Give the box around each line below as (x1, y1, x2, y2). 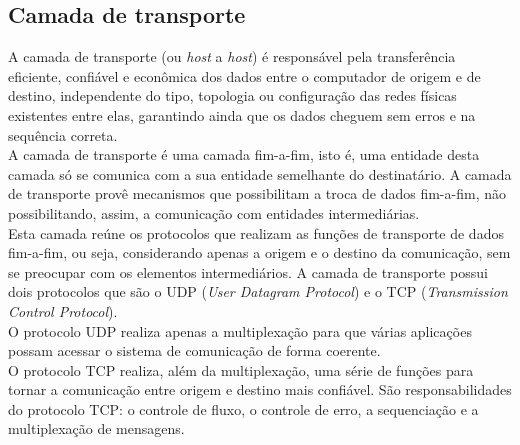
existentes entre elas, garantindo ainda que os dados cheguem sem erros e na (8, 104, 476, 125)
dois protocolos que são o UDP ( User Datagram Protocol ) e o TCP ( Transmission (8, 281, 508, 302)
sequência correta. (8, 124, 118, 145)
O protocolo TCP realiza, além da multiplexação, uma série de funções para (8, 359, 474, 380)
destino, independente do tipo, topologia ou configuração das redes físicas (8, 85, 457, 106)
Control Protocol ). (8, 300, 118, 321)
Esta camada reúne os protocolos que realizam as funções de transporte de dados (8, 222, 504, 243)
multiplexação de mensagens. (8, 418, 185, 439)
